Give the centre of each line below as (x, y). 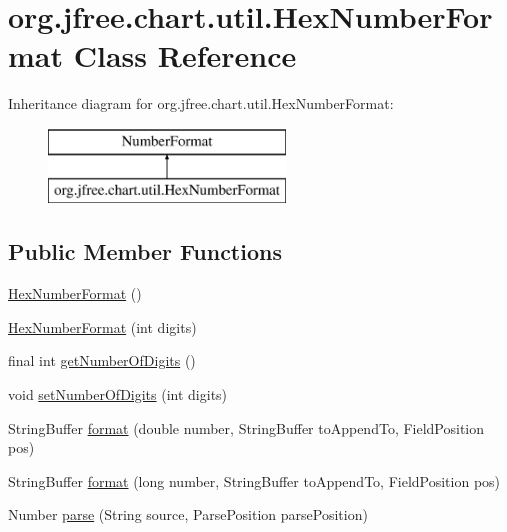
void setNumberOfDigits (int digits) (118, 394)
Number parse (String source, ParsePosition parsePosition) (188, 514)
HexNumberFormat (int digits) (102, 326)
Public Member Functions (145, 251)
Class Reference (185, 55)
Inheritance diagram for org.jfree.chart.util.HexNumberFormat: (201, 103)
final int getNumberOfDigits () (102, 360)
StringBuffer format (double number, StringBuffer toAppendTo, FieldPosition (246, 427)
